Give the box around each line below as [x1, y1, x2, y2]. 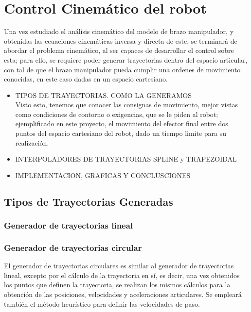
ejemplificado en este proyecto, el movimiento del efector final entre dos [15, 118, 228, 129]
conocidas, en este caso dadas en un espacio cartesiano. [4, 74, 168, 84]
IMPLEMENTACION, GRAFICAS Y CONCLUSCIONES [15, 170, 191, 180]
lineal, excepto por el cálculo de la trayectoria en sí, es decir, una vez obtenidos [4, 270, 240, 280]
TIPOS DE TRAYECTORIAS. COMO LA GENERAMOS [15, 90, 192, 100]
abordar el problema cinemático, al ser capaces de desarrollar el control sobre [4, 45, 234, 55]
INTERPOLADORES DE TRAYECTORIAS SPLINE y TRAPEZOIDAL [15, 154, 237, 164]
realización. [15, 137, 49, 148]
